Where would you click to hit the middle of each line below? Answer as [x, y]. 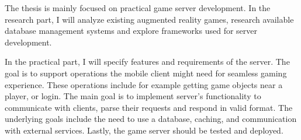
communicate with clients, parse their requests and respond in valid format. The [149, 107]
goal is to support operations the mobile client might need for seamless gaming [146, 73]
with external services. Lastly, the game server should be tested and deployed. [144, 130]
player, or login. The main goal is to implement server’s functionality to [133, 96]
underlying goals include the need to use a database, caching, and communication [151, 119]
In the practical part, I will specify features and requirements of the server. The [147, 62]
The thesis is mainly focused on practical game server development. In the [138, 8]
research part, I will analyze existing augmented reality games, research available [149, 19]
